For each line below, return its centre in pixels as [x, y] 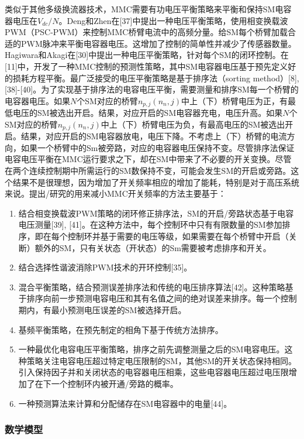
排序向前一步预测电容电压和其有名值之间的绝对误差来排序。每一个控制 [162, 298]
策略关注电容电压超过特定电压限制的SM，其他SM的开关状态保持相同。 [162, 360]
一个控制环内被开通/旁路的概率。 [115, 383]
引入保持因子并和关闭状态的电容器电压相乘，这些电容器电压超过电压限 [153, 372]
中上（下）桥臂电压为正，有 [234, 100]
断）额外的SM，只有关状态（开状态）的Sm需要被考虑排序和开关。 [145, 247]
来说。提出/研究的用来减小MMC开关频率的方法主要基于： [115, 193]
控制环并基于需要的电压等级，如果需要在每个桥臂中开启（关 [182, 236]
